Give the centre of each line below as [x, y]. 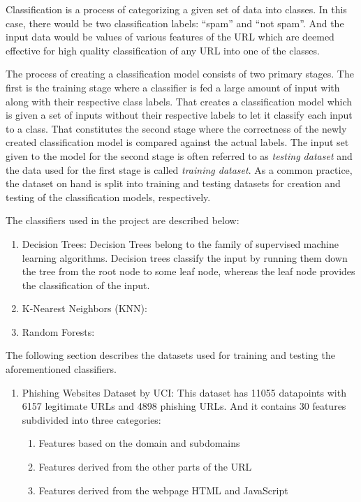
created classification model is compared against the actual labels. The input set [177, 142]
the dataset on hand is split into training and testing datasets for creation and [173, 183]
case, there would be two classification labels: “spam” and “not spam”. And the [175, 23]
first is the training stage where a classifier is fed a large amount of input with [173, 87]
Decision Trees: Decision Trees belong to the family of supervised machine [180, 243]
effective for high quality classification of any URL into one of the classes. [163, 50]
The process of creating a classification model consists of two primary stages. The [180, 74]
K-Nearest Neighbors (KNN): [84, 308]
